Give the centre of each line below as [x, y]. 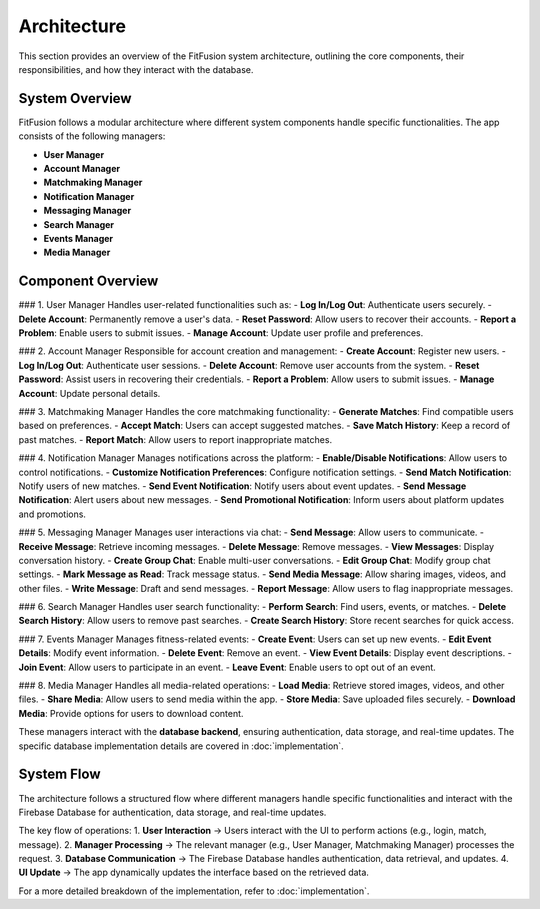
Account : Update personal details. [89, 393]
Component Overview [88, 281]
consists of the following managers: [92, 136]
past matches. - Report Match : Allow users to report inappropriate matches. [175, 439]
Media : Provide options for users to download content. [131, 713]
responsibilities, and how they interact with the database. [136, 69]
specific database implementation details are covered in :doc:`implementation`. [181, 746]
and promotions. [52, 514]
